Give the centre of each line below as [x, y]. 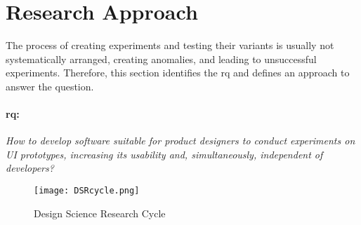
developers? [30, 168]
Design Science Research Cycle [100, 213]
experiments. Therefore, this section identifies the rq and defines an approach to [178, 73]
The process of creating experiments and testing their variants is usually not [170, 45]
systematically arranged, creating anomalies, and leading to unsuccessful [161, 59]
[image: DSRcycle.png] [87, 191]
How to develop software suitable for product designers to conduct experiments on [180, 141]
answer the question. [50, 86]
